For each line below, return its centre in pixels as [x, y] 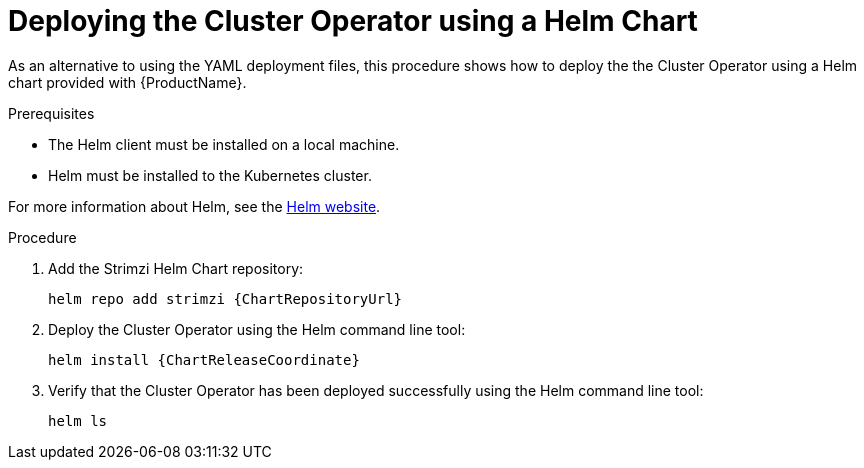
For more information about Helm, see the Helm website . [194, 206]
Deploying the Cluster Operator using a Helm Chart [353, 21]
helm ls [78, 420]
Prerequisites [51, 113]
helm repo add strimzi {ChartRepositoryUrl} [225, 298]
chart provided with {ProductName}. [127, 82]
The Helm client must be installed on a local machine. [224, 144]
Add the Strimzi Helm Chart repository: [176, 268]
